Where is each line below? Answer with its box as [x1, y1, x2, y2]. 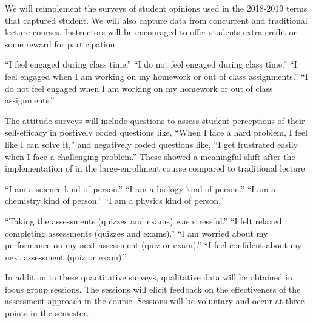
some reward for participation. [5, 37, 118, 50]
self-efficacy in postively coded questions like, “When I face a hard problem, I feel [5, 126, 308, 139]
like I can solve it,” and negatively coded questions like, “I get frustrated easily [5, 137, 298, 150]
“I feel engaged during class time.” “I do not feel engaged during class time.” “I [5, 58, 297, 71]
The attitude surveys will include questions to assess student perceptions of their [5, 114, 305, 127]
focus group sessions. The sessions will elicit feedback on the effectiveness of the [5, 282, 301, 295]
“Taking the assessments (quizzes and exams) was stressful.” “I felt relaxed [5, 214, 282, 227]
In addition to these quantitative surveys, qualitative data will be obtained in [5, 271, 292, 283]
